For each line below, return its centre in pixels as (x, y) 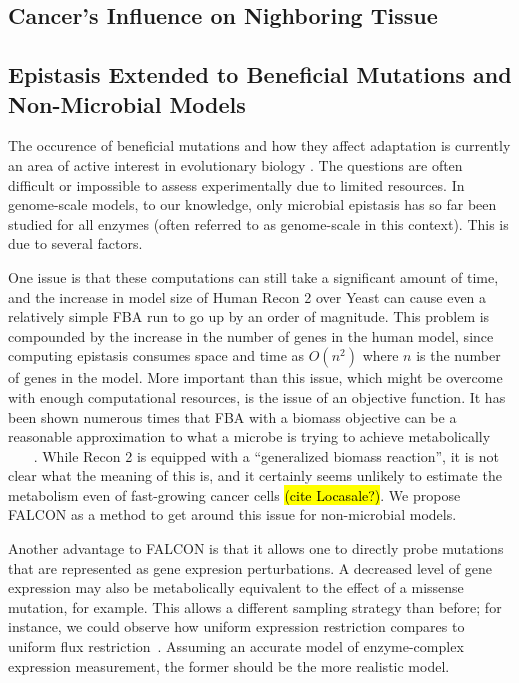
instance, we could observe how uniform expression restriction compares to (236, 626)
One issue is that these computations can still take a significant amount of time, (253, 276)
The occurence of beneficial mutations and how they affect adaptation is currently (259, 145)
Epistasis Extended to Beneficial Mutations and (260, 74)
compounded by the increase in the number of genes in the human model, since (251, 335)
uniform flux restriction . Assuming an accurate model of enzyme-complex (236, 646)
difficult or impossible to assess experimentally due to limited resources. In (236, 184)
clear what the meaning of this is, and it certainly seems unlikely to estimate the (255, 475)
